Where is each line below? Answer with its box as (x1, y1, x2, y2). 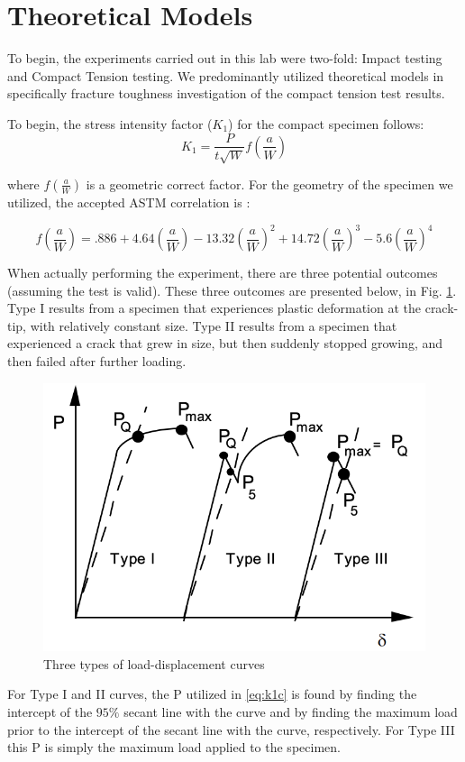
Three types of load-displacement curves (43, 654, 265, 673)
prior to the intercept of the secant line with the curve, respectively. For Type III (7, 720, 455, 739)
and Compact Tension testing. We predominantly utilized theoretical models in (7, 66, 444, 85)
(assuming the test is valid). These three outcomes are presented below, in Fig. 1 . (7, 280, 457, 299)
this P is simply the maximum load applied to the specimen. (7, 738, 341, 757)
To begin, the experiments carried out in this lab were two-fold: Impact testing (7, 49, 442, 68)
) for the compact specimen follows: (228, 114, 424, 133)
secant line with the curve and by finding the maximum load (123, 702, 458, 721)
